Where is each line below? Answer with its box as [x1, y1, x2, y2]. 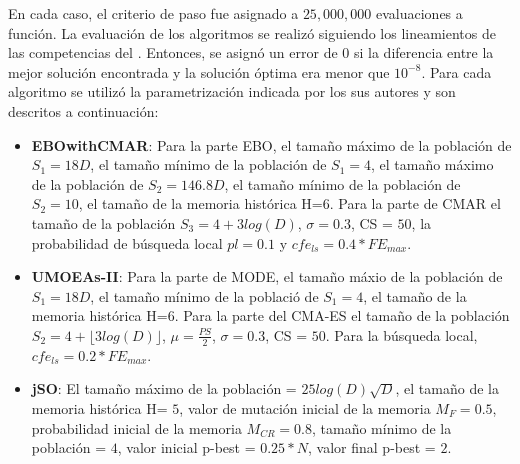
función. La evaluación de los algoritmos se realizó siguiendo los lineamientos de [8, 22, 496, 43]
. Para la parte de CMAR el [329, 193, 501, 214]
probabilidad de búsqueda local [31, 232, 223, 253]
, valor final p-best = [308, 437, 436, 458]
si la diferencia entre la [353, 42, 494, 63]
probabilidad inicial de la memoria [31, 417, 242, 438]
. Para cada [421, 61, 492, 82]
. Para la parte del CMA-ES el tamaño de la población [174, 305, 510, 326]
